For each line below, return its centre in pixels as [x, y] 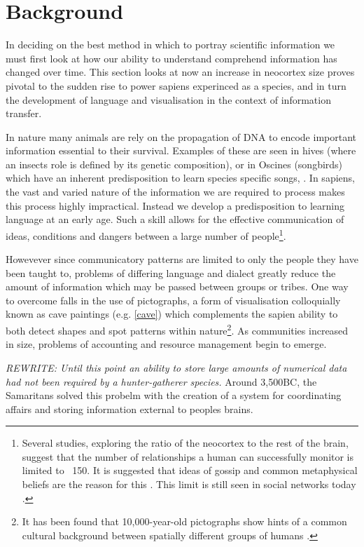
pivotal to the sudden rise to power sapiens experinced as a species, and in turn [176, 85]
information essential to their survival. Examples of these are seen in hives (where [181, 150]
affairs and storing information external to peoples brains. [129, 408]
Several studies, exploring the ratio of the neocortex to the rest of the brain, [185, 443]
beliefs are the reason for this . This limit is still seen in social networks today [189, 484]
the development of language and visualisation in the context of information [168, 99]
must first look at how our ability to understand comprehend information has [171, 58]
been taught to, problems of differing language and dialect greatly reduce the [171, 272]
